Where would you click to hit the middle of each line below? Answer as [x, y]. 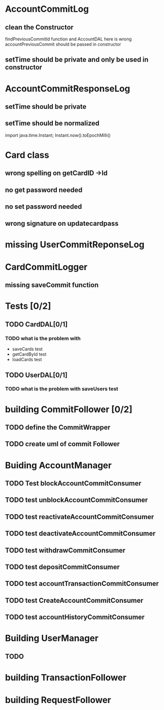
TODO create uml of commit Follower [62, 444]
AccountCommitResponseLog [68, 88]
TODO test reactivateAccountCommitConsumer [80, 517]
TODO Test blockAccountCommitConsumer [73, 483]
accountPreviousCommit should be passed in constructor [63, 44]
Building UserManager [52, 638]
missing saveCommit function [52, 285]
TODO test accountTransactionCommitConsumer [82, 584]
